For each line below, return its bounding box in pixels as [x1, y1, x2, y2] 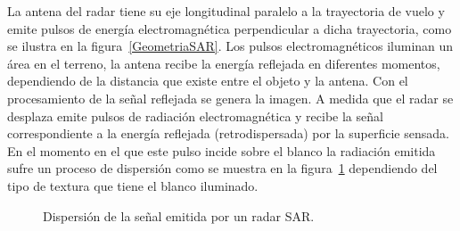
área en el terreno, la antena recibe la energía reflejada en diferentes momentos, [7, 54, 440, 72]
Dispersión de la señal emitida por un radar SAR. [43, 206, 315, 225]
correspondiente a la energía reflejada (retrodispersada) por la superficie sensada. [7, 124, 449, 143]
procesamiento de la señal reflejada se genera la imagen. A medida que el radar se [7, 88, 454, 107]
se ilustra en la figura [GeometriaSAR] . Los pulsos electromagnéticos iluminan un [7, 37, 454, 55]
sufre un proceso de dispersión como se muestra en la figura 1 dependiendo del [7, 159, 438, 177]
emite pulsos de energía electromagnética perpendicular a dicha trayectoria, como [7, 19, 452, 37]
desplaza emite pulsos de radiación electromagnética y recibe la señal [7, 106, 383, 125]
